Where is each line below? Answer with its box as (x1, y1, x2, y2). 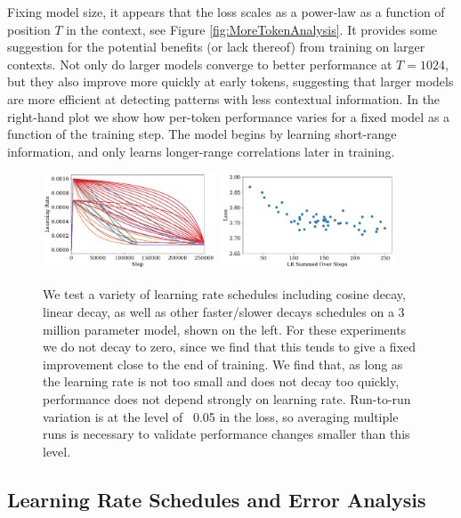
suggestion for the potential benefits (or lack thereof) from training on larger (7, 37, 425, 56)
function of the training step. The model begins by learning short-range (7, 125, 397, 143)
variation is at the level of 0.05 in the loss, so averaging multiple (43, 407, 399, 425)
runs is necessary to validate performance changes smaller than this (43, 425, 410, 443)
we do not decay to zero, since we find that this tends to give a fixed (43, 337, 417, 356)
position (7, 20, 51, 38)
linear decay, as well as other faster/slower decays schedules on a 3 (43, 303, 405, 321)
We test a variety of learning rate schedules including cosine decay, (43, 285, 406, 304)
